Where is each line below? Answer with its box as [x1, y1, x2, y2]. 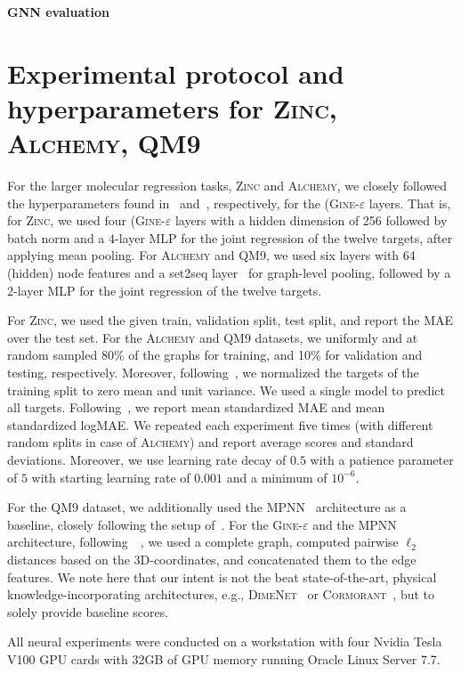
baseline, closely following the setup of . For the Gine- [7, 515, 303, 533]
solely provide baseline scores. [7, 602, 169, 621]
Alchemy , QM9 [7, 125, 201, 161]
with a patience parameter [310, 451, 454, 468]
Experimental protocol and [7, 54, 344, 91]
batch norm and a [7, 228, 105, 247]
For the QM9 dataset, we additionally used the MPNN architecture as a [7, 498, 407, 516]
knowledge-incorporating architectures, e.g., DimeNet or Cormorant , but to [7, 585, 435, 604]
